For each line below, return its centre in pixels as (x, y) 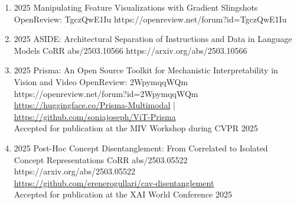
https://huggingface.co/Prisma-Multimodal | (94, 105)
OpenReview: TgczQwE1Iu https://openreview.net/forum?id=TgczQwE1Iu (150, 19)
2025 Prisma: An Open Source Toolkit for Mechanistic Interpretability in (146, 70)
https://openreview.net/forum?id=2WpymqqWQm (106, 93)
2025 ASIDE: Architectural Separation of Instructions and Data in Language (153, 39)
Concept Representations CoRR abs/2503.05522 (101, 159)
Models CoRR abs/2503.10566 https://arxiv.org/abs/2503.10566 (130, 50)
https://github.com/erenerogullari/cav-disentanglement (114, 182)
